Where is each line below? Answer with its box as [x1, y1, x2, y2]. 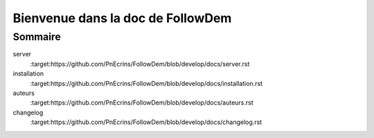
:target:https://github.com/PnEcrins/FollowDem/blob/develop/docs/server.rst [30, 60, 250, 68]
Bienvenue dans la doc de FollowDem [12, 10, 232, 26]
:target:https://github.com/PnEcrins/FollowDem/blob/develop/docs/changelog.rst [30, 118, 262, 126]
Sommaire [12, 31, 62, 43]
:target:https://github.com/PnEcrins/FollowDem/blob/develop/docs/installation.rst [30, 79, 263, 87]
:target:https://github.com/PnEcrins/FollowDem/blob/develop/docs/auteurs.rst [30, 98, 254, 107]
